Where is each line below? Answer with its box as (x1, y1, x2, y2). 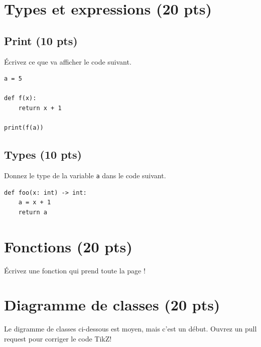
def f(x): (4, 95, 37, 102)
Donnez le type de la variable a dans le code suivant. (4, 170, 166, 180)
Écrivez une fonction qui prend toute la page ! (4, 265, 146, 275)
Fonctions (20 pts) (4, 236, 133, 256)
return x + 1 (18, 104, 62, 112)
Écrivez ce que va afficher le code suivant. (4, 56, 132, 67)
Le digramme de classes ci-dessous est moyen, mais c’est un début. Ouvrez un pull (4, 323, 257, 334)
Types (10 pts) (4, 147, 82, 162)
